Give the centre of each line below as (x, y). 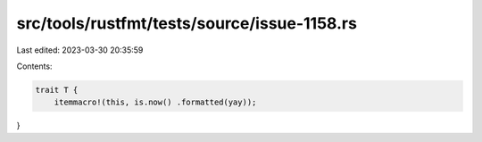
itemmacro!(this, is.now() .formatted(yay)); (155, 102)
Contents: (34, 66)
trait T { (57, 90)
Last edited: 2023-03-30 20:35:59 (80, 50)
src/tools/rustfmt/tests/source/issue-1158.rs (187, 23)
